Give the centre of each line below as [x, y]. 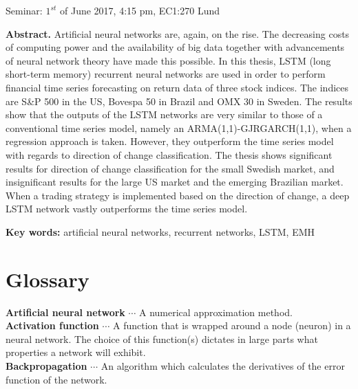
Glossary [48, 279]
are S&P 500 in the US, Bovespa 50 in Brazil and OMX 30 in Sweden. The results [179, 101]
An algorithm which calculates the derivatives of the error [223, 366]
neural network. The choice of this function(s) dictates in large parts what [162, 338]
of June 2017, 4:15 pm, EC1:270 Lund [139, 10]
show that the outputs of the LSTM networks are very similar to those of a [164, 114]
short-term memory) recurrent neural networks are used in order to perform [166, 74]
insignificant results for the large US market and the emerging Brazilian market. [175, 182]
